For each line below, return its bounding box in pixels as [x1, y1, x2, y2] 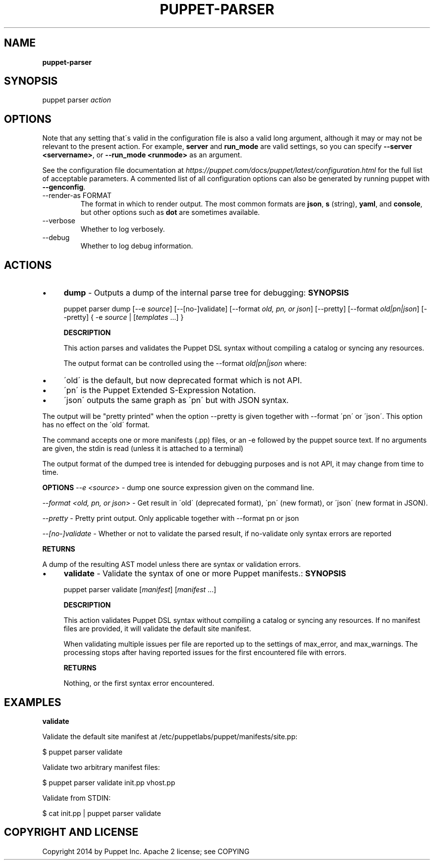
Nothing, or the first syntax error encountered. [63, 679, 215, 688]
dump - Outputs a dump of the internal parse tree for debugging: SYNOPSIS [63, 288, 349, 298]
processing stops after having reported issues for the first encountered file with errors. [63, 648, 346, 657]
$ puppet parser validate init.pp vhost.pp [42, 778, 175, 787]
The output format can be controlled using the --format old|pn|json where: [63, 359, 307, 368]
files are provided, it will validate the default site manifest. [63, 624, 251, 633]
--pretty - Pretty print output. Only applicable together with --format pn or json [42, 514, 299, 523]
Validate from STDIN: [42, 793, 111, 802]
